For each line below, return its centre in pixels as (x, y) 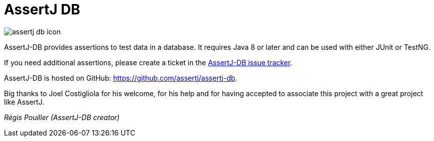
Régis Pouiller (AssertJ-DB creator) (62, 117)
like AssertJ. (24, 102)
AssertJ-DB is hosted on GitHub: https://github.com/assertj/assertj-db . (121, 78)
